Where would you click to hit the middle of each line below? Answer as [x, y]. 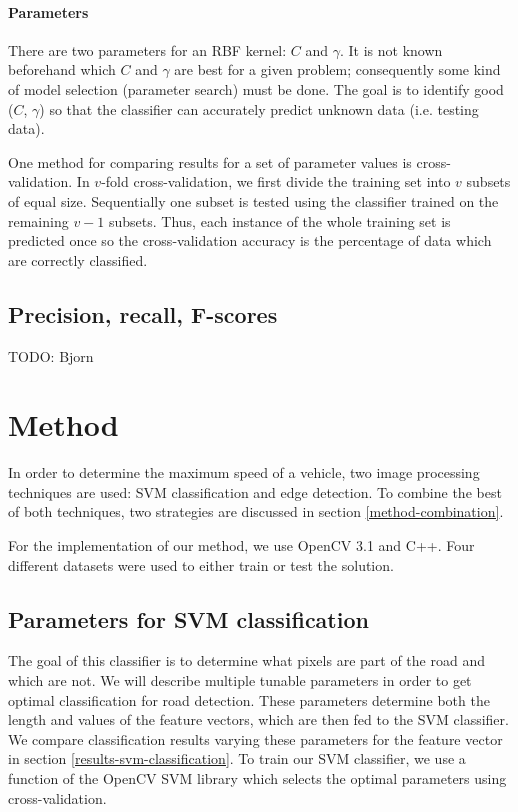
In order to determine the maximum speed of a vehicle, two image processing [244, 472]
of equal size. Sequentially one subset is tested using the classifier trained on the [253, 200]
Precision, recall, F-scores [143, 313]
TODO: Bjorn [51, 355]
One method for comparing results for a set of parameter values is [210, 161]
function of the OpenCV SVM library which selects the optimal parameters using [257, 777]
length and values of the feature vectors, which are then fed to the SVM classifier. [258, 719]
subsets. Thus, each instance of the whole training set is [279, 220]
